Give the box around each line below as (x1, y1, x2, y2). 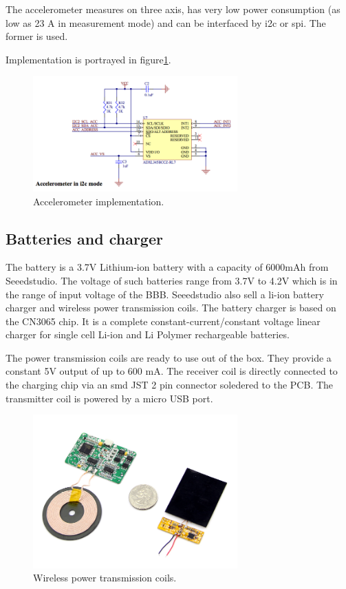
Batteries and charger (6, 227, 163, 249)
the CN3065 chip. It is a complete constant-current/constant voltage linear (6, 313, 321, 328)
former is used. (6, 29, 68, 43)
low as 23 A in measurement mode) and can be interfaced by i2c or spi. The (6, 15, 326, 30)
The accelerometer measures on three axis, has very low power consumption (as (6, 2, 340, 16)
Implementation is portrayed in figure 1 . (6, 52, 171, 66)
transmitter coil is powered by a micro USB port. (6, 391, 213, 405)
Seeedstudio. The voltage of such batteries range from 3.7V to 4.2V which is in (6, 273, 338, 287)
